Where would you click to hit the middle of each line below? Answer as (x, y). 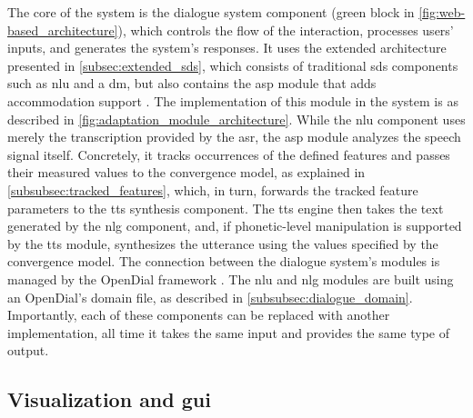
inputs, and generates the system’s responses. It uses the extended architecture (227, 48)
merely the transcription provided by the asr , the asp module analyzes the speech (234, 137)
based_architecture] (63, 30)
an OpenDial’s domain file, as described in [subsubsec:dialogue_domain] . (210, 297)
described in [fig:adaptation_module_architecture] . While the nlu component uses (236, 119)
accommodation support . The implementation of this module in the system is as (233, 100)
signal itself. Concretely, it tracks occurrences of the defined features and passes (229, 154)
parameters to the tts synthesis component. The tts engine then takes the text (226, 208)
